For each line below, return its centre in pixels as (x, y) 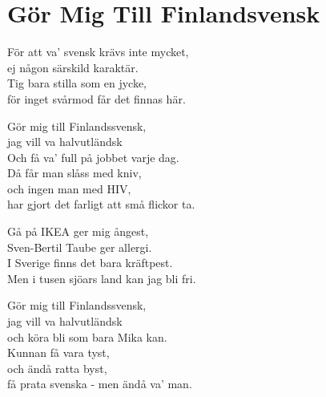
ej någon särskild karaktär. (73, 67)
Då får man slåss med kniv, (74, 173)
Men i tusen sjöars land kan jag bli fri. (102, 278)
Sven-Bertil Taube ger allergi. (80, 247)
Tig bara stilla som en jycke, (77, 83)
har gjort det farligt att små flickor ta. (101, 204)
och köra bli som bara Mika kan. (87, 336)
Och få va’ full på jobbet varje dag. (93, 157)
